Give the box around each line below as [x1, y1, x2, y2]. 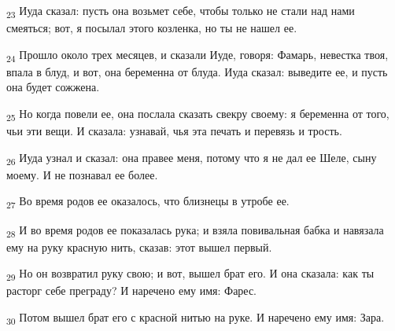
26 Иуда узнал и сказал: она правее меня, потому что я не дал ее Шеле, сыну [6, 149, 377, 167]
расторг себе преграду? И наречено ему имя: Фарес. [6, 282, 257, 299]
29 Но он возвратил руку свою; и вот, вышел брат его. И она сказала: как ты [6, 265, 375, 284]
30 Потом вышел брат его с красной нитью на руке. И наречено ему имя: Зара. [6, 309, 385, 327]
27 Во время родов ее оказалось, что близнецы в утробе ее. [6, 193, 290, 211]
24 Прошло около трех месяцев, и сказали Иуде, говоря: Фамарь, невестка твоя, [6, 46, 389, 64]
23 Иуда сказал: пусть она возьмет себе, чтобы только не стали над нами [6, 2, 355, 20]
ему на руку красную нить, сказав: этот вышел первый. [6, 238, 272, 255]
